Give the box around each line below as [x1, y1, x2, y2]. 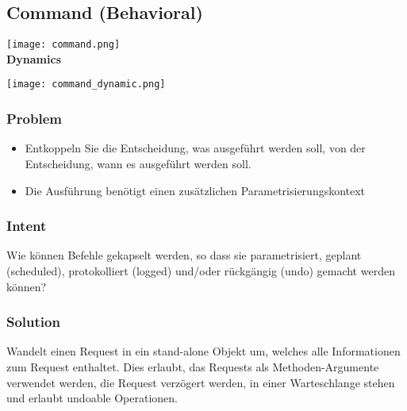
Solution [6, 312, 60, 332]
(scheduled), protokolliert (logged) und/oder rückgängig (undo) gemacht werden [6, 262, 395, 278]
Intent [6, 216, 47, 236]
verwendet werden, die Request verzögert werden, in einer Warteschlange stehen [6, 374, 395, 390]
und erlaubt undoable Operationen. [6, 390, 178, 406]
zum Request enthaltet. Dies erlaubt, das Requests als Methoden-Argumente [6, 358, 379, 375]
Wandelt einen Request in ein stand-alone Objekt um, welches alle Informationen [6, 343, 401, 359]
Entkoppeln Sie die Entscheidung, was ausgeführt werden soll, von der [25, 140, 366, 156]
